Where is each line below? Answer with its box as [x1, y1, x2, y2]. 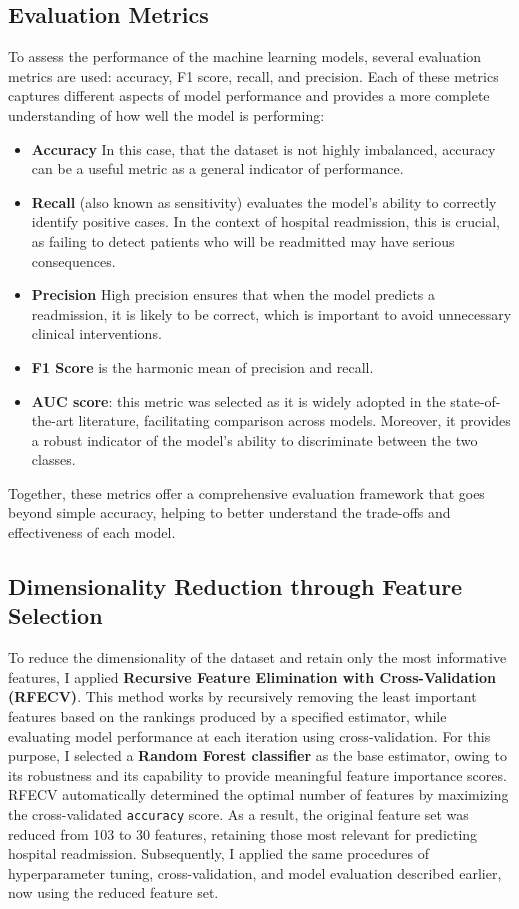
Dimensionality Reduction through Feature [8, 571, 463, 602]
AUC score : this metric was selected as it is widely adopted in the [31, 390, 446, 411]
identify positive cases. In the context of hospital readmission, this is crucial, [31, 211, 500, 232]
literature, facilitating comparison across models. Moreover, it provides [78, 410, 511, 431]
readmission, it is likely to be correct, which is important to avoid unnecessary [31, 303, 512, 324]
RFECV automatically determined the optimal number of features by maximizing [8, 784, 509, 805]
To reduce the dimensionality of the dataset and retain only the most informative [8, 647, 507, 668]
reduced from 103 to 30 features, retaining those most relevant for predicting [8, 823, 478, 844]
